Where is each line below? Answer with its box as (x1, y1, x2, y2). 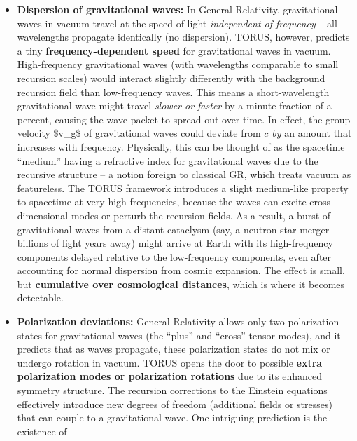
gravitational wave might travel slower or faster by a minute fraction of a (17, 98, 332, 113)
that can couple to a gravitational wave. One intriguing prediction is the (17, 410, 328, 425)
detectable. (17, 290, 64, 305)
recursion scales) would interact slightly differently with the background (17, 70, 325, 85)
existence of (17, 423, 67, 438)
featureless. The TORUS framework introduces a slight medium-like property (17, 180, 349, 195)
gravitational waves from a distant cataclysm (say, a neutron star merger (17, 222, 330, 236)
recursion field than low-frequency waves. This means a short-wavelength (17, 84, 330, 99)
